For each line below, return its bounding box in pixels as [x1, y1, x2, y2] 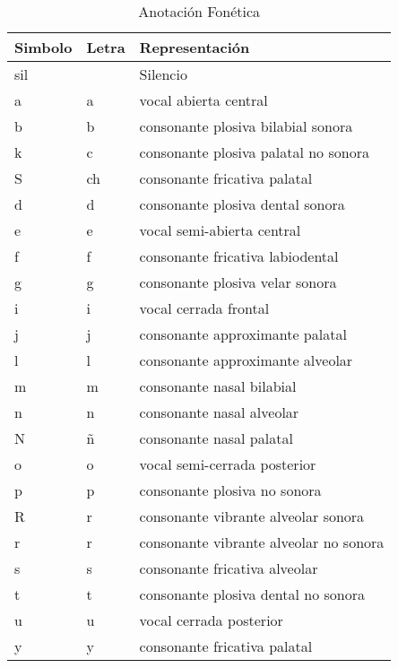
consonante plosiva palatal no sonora [139, 142, 369, 162]
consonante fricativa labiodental [139, 246, 339, 266]
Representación [139, 37, 250, 57]
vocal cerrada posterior [139, 610, 283, 630]
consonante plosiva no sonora [139, 480, 322, 500]
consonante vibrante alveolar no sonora [139, 532, 385, 552]
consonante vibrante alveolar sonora [139, 506, 365, 526]
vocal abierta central [139, 90, 268, 110]
